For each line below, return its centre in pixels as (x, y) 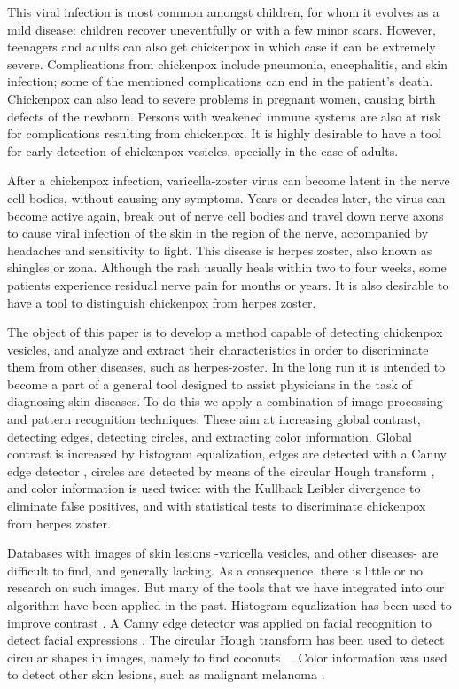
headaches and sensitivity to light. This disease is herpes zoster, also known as (220, 250)
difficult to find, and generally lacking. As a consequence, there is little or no (215, 570)
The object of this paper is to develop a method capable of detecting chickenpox (225, 332)
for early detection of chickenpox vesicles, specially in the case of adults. (203, 150)
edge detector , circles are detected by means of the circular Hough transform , (221, 470)
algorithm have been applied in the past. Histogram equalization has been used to (229, 605)
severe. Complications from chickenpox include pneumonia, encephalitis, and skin (228, 63)
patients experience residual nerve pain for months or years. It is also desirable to (228, 284)
